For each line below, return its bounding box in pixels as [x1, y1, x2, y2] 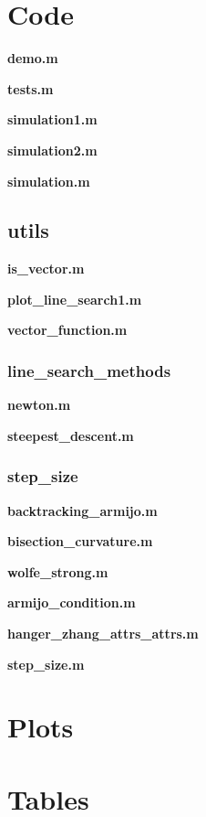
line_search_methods [7, 360, 171, 382]
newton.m [7, 395, 71, 414]
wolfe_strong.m [7, 562, 108, 581]
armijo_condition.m [7, 593, 136, 612]
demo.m [7, 48, 58, 68]
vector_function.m [7, 320, 128, 339]
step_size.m [7, 654, 85, 673]
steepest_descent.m [7, 425, 134, 445]
